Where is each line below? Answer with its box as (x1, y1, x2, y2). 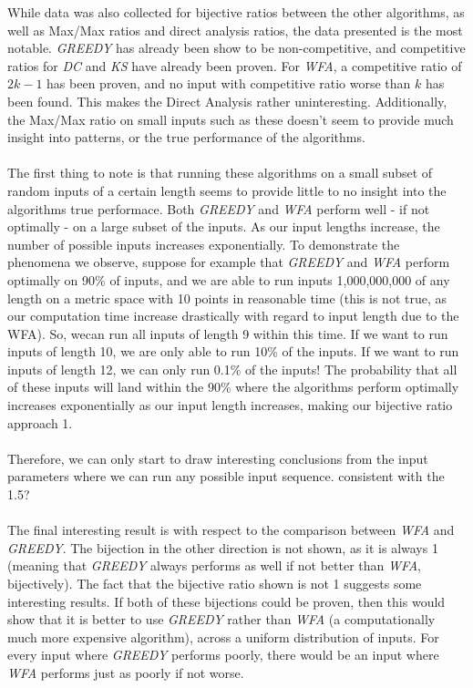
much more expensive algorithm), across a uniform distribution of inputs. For (7, 627, 439, 646)
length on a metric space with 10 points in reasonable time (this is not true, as (7, 288, 447, 307)
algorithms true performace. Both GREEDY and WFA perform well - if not (7, 199, 430, 218)
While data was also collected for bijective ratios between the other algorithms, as (7, 3, 465, 21)
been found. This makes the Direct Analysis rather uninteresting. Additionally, (7, 91, 447, 110)
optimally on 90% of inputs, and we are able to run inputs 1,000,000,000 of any (7, 270, 450, 289)
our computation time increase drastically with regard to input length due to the (7, 306, 459, 325)
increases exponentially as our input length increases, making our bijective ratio (7, 395, 453, 415)
